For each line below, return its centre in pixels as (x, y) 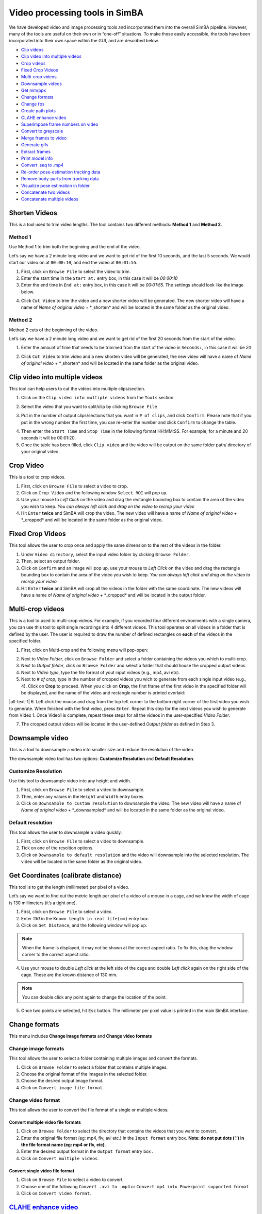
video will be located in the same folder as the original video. (82, 861)
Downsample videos (41, 84)
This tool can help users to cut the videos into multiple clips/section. (77, 389)
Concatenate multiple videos (50, 199)
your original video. (41, 452)
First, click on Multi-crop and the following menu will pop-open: (84, 650)
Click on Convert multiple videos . (60, 1158)
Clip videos (32, 50)
